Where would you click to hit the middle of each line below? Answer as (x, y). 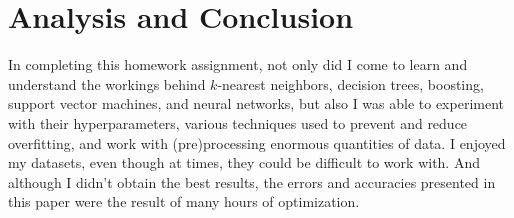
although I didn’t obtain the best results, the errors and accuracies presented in (252, 181)
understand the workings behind (107, 83)
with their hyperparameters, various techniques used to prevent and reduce (238, 122)
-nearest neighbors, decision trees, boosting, (350, 83)
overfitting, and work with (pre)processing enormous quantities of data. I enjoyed (257, 142)
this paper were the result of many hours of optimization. (184, 201)
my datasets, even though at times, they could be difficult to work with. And (244, 162)
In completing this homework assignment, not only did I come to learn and (238, 64)
